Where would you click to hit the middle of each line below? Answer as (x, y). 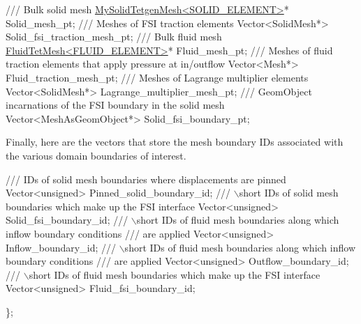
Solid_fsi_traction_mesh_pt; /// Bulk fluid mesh (114, 37)
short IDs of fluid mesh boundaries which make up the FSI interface (175, 274)
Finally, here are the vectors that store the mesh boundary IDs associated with (175, 142)
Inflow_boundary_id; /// (61, 247)
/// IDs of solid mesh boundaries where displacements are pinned (146, 179)
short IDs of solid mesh (289, 193)
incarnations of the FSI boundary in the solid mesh (115, 105)
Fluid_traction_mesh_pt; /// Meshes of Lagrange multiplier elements (157, 77)
